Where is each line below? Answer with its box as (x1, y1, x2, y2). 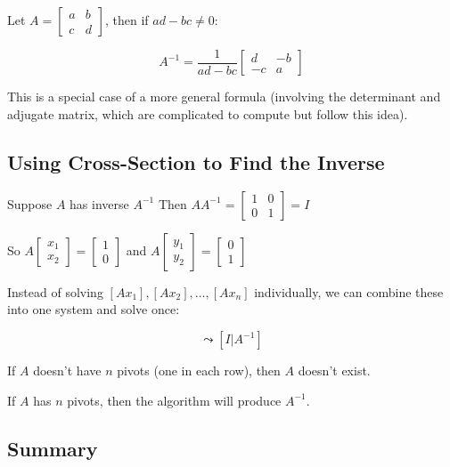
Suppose (7, 194, 53, 213)
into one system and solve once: (7, 300, 180, 318)
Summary (7, 434, 98, 462)
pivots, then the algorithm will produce (67, 391, 282, 409)
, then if (104, 11, 149, 28)
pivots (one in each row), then (117, 361, 281, 380)
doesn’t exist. (298, 361, 371, 380)
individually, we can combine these (254, 282, 444, 301)
